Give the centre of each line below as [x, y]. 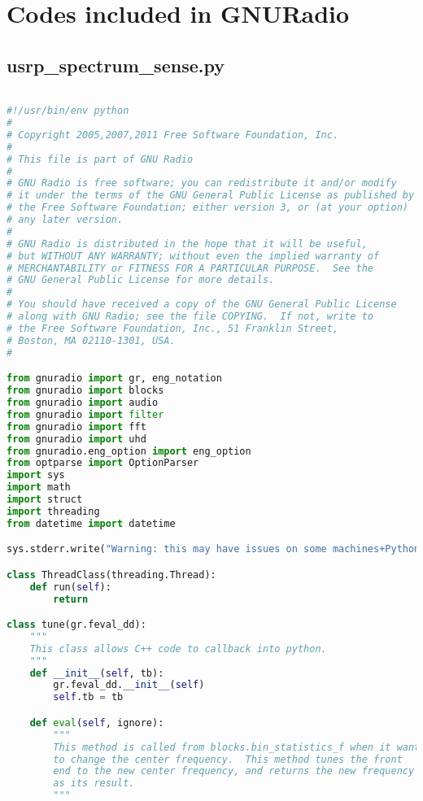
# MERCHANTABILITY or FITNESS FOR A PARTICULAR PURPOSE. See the [190, 268]
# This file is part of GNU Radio [100, 159]
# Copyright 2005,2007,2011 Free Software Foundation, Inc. [173, 135]
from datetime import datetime [91, 523]
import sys [36, 475]
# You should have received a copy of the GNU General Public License [202, 305]
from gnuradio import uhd [76, 439]
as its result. [94, 784]
